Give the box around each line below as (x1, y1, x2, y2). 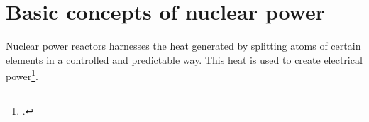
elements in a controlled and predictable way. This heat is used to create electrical (6, 52, 363, 67)
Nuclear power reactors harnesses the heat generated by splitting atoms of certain (6, 38, 361, 53)
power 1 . (6, 67, 38, 83)
